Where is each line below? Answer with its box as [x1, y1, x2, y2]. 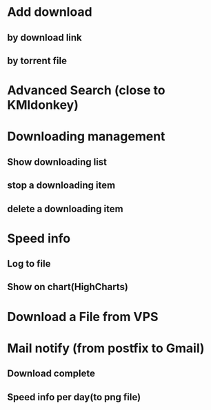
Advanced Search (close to [7, 83, 165, 99]
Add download [7, 4, 92, 20]
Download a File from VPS [7, 309, 159, 325]
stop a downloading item [7, 180, 116, 192]
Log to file [7, 258, 51, 269]
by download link [7, 32, 83, 43]
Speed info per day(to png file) [7, 391, 141, 403]
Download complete [7, 368, 95, 380]
